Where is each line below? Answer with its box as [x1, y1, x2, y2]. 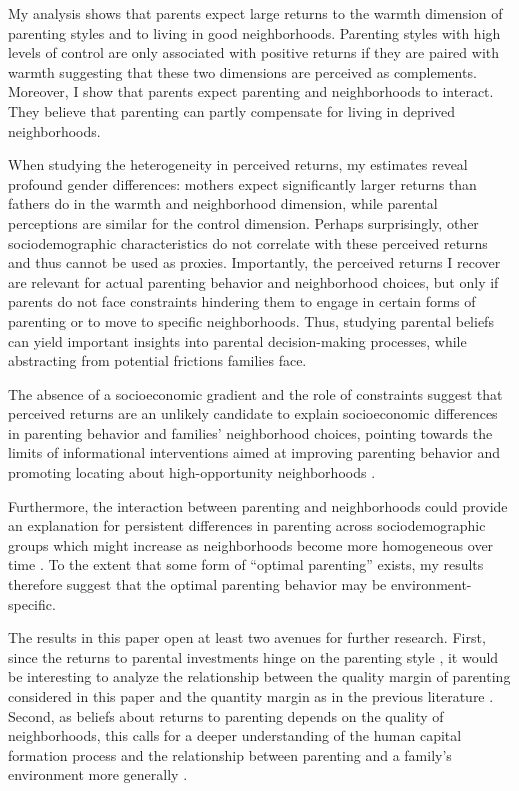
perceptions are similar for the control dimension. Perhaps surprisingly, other [8, 212, 479, 233]
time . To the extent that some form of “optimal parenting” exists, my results [8, 554, 484, 575]
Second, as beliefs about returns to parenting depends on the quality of [8, 705, 444, 726]
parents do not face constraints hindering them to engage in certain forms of [8, 291, 476, 312]
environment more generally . [8, 764, 188, 785]
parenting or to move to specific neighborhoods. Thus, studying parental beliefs [8, 310, 494, 331]
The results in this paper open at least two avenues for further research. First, [8, 627, 486, 648]
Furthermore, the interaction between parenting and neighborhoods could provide [8, 495, 508, 516]
